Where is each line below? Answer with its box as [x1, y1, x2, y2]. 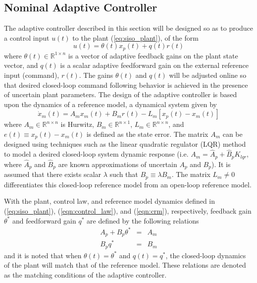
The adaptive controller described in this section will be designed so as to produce [4, 23, 254, 33]
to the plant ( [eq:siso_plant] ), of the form [72, 32, 199, 43]
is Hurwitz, [60, 119, 94, 129]
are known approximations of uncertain [58, 159, 177, 169]
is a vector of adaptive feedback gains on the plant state [68, 50, 238, 60]
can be [222, 129, 243, 139]
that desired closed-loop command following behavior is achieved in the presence [4, 79, 248, 90]
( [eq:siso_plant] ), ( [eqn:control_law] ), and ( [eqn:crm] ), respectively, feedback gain [4, 206, 252, 216]
